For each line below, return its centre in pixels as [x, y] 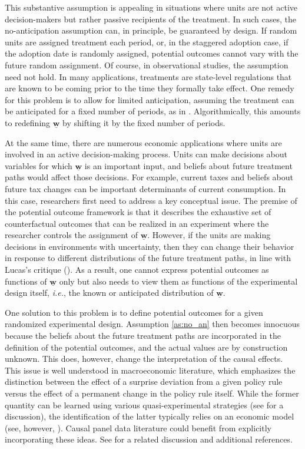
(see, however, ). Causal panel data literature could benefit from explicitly [138, 427]
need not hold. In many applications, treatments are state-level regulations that [148, 76]
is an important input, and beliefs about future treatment [188, 165]
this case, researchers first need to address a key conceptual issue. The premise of [151, 200]
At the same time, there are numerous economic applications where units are [143, 142]
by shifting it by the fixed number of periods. [144, 122]
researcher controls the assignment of [71, 235]
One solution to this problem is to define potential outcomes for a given [134, 312]
